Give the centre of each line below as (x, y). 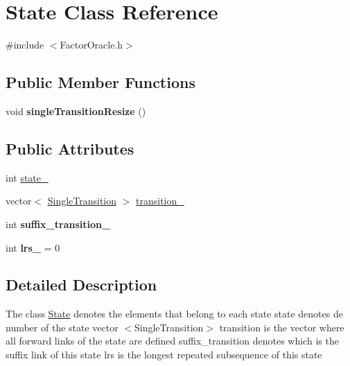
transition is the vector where (282, 327)
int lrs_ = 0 (33, 247)
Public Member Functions (100, 82)
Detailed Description (81, 285)
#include (25, 45)
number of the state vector (62, 327)
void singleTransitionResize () (76, 111)
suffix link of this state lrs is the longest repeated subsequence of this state (164, 355)
